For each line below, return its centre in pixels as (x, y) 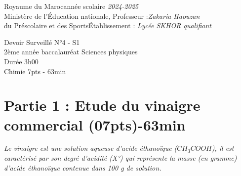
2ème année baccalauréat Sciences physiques (71, 52)
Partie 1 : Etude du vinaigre (102, 105)
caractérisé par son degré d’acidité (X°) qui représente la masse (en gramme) (120, 158)
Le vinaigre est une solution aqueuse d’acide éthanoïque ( (91, 148)
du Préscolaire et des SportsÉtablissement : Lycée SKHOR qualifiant (108, 25)
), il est (223, 148)
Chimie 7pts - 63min (35, 71)
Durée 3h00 (21, 61)
